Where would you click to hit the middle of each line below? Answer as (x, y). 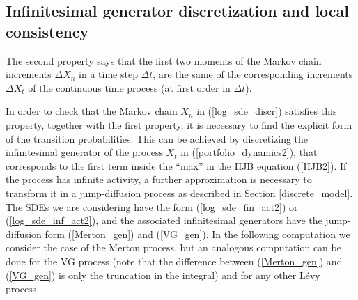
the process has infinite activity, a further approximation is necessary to (159, 179)
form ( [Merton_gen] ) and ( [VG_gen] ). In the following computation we (197, 234)
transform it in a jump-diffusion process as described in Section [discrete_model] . (179, 192)
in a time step (108, 74)
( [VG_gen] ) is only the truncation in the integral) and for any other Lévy (163, 275)
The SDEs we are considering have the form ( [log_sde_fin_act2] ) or (152, 206)
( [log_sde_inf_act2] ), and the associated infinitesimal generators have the (164, 220)
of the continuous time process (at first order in (129, 87)
